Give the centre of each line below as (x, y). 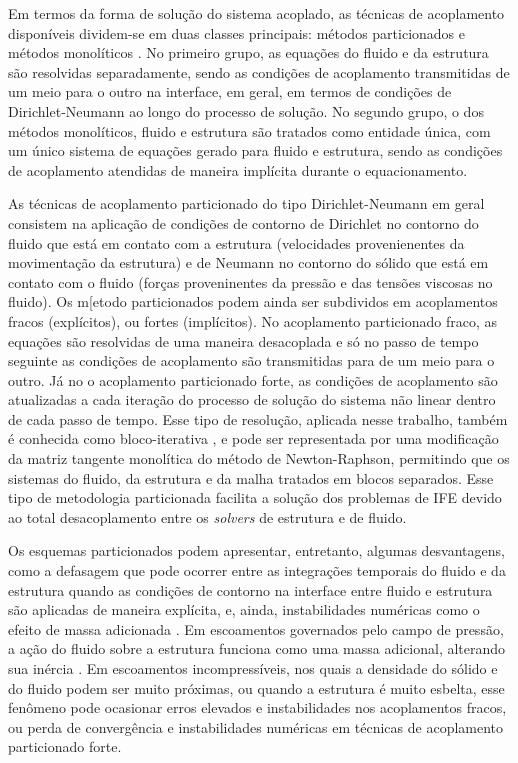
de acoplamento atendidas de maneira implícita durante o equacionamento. (238, 169)
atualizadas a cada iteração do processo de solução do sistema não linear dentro (252, 399)
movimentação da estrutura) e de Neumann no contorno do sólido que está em (248, 262)
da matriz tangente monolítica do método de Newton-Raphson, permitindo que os (259, 458)
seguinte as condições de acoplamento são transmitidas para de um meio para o (251, 360)
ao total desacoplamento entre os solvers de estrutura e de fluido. (207, 516)
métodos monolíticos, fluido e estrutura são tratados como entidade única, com (249, 130)
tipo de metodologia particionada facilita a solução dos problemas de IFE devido (255, 497)
